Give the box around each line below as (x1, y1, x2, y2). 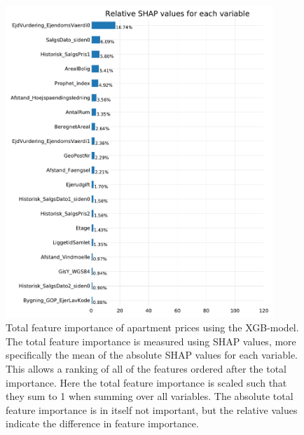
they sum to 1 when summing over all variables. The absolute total (6, 389, 293, 403)
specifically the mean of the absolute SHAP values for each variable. (6, 347, 298, 362)
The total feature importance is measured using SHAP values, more (6, 333, 296, 348)
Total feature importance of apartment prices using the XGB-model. (6, 320, 299, 335)
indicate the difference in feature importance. (6, 416, 199, 431)
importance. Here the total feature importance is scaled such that (6, 375, 287, 389)
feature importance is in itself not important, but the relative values (6, 402, 298, 417)
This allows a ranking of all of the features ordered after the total (6, 361, 286, 375)
